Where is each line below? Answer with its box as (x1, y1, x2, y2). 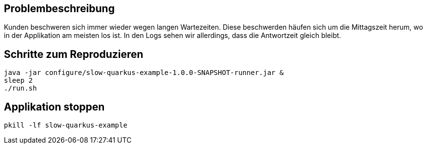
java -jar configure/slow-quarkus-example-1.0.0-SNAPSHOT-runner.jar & (4, 69, 284, 77)
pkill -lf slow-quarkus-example (4, 121, 127, 129)
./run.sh (4, 84, 37, 92)
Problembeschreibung (4, 2, 115, 15)
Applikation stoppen (4, 100, 105, 113)
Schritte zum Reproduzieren (4, 48, 143, 60)
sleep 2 (4, 76, 33, 85)
